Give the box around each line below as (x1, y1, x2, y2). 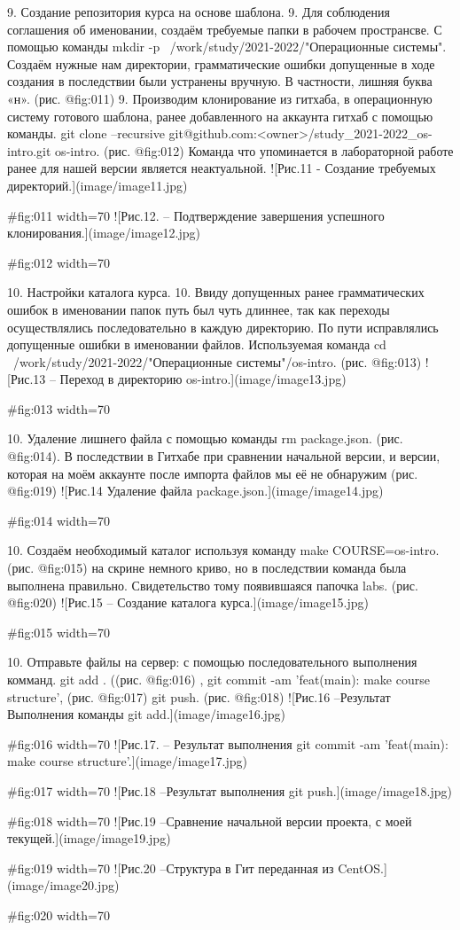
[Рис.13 (7, 370, 46, 388)
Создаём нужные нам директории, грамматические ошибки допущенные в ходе (7, 54, 435, 73)
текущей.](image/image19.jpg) (7, 829, 171, 848)
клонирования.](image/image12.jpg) (7, 223, 201, 242)
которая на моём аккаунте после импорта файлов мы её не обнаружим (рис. (7, 464, 418, 482)
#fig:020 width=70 (7, 905, 110, 924)
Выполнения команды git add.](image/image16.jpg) (7, 705, 286, 723)
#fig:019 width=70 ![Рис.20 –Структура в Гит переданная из (7, 858, 334, 877)
